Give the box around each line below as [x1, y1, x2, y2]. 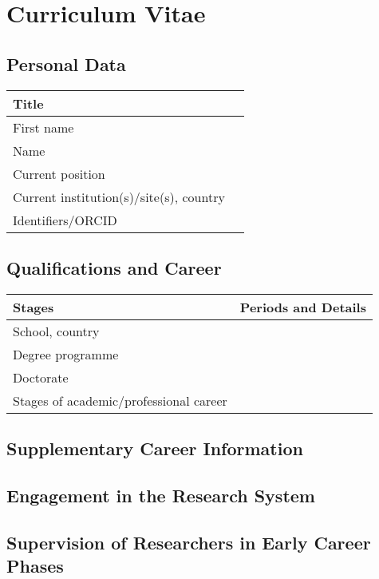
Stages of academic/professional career [13, 391, 227, 410]
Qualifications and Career [6, 255, 222, 280]
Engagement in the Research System [6, 482, 315, 507]
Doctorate [13, 367, 69, 387]
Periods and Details [239, 297, 366, 316]
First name [13, 117, 74, 137]
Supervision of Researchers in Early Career [6, 529, 371, 554]
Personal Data [6, 51, 126, 76]
